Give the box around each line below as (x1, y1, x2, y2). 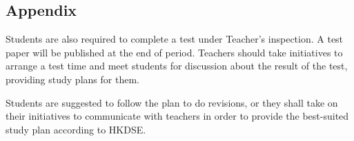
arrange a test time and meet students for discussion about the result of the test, (6, 58, 348, 73)
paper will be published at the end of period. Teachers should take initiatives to (6, 45, 343, 59)
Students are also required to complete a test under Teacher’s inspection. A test (6, 32, 344, 46)
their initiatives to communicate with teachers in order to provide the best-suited (6, 109, 349, 123)
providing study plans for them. (6, 72, 139, 86)
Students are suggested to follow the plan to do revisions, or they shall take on (6, 95, 338, 109)
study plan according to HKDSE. (6, 122, 146, 136)
